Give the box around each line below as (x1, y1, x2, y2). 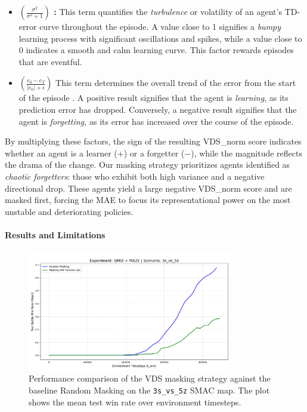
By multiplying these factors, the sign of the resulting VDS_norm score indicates (5, 135, 302, 147)
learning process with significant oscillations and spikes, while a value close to (18, 32, 302, 44)
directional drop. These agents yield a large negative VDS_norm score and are (5, 182, 292, 194)
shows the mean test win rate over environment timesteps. (29, 395, 241, 408)
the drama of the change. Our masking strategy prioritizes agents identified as (5, 158, 290, 171)
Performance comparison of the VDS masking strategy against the (29, 372, 271, 385)
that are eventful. (18, 55, 82, 67)
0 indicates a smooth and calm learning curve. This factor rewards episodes (18, 44, 294, 56)
